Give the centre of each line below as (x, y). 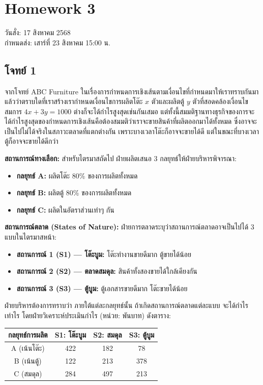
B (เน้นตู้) (28, 360)
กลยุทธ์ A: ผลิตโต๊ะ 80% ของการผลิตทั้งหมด (77, 175)
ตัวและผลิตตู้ (168, 101)
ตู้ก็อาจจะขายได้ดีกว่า (32, 141)
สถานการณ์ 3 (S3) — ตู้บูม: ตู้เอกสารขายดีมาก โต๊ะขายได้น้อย (102, 288)
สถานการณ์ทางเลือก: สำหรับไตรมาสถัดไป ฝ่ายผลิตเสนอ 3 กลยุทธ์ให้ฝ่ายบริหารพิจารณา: (121, 158)
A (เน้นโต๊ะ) (28, 348)
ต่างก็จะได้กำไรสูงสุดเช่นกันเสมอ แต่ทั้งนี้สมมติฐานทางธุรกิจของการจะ (164, 111)
